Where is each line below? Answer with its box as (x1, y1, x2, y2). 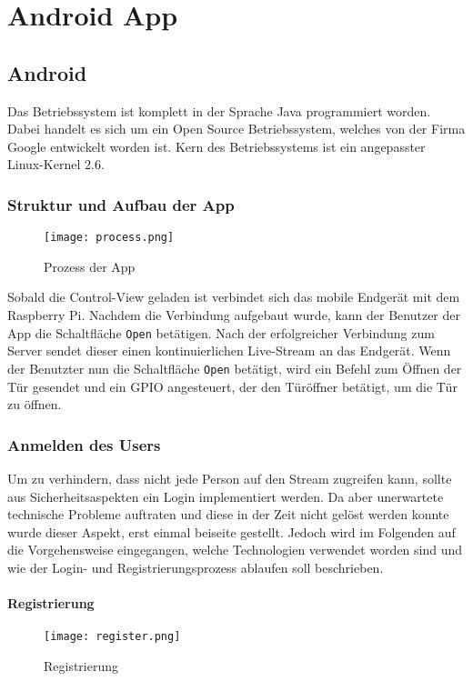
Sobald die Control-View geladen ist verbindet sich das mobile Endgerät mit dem (7, 287, 460, 306)
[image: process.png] (44, 231, 175, 245)
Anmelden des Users (7, 433, 161, 456)
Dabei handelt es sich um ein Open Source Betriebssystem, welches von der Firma (7, 119, 466, 138)
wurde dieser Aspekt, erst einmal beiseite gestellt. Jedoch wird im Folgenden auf (7, 522, 456, 541)
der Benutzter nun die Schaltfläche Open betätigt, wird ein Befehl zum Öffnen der (7, 358, 462, 377)
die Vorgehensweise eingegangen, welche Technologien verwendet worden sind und (7, 540, 463, 559)
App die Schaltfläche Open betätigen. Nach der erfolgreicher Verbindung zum (7, 323, 435, 342)
